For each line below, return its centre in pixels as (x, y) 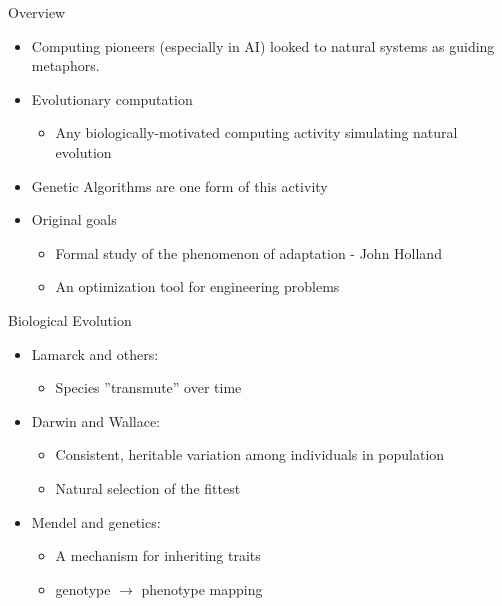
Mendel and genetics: (96, 521)
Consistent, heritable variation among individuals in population (250, 454)
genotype (83, 588)
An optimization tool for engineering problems (197, 286)
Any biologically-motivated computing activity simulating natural (256, 132)
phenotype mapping (202, 588)
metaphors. (65, 65)
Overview (37, 12)
